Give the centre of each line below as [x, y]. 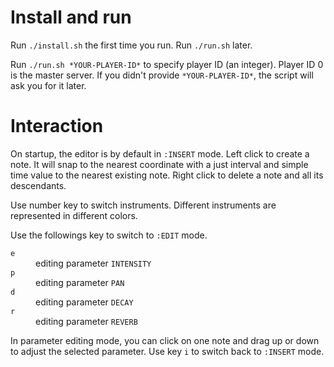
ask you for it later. [48, 85]
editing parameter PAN [80, 282]
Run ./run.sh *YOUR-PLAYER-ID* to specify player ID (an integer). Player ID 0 [167, 64]
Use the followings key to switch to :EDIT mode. [109, 235]
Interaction [57, 126]
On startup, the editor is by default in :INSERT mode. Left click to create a [160, 153]
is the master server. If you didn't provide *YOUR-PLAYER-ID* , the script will [162, 75]
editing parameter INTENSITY [93, 263]
